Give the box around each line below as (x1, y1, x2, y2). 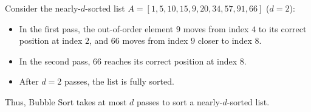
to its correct (258, 22, 307, 35)
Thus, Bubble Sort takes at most (5, 95, 127, 108)
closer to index (197, 34, 252, 47)
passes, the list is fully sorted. (64, 75, 174, 88)
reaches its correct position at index (104, 54, 238, 67)
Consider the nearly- (5, 2, 81, 14)
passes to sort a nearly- (136, 95, 223, 108)
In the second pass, (19, 54, 91, 67)
